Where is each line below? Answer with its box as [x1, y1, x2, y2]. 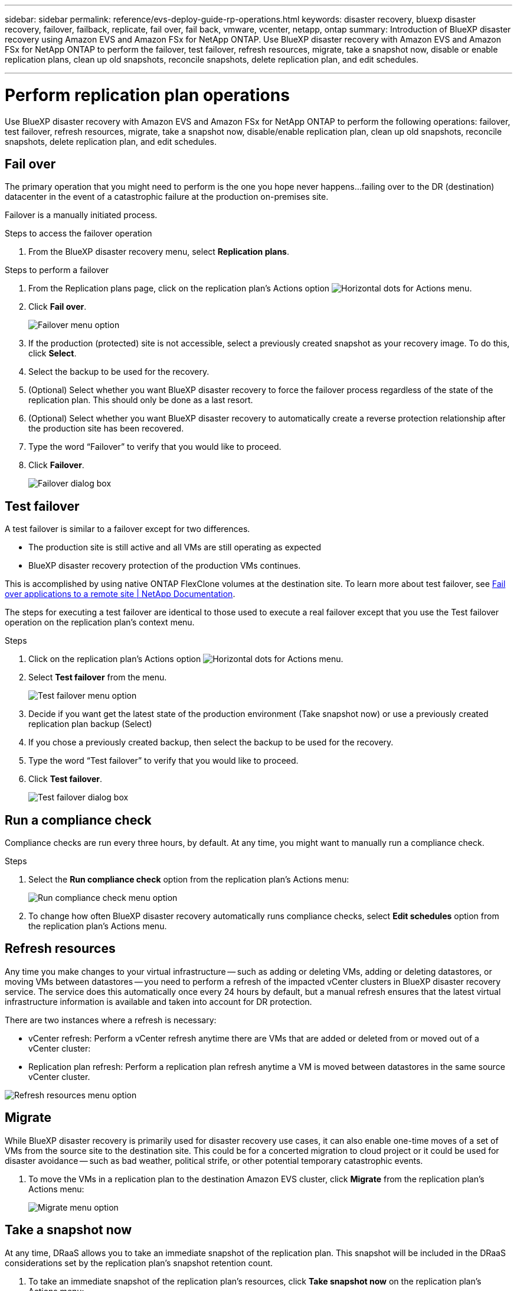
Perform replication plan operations [5, 85, 290, 105]
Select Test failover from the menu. [28, 672, 167, 683]
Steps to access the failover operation [5, 228, 152, 239]
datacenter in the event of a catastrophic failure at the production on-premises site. [5, 192, 329, 202]
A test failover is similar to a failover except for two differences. [5, 524, 250, 534]
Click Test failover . [28, 774, 103, 784]
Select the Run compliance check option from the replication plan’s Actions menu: [28, 874, 349, 885]
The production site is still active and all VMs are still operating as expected [28, 542, 322, 553]
